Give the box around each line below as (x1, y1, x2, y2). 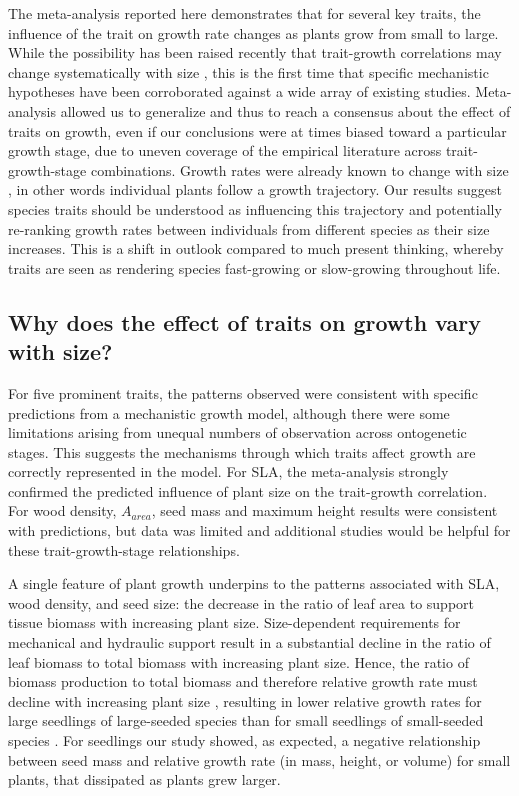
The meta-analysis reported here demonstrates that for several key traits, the (8, 3, 481, 23)
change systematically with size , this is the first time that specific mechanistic (8, 61, 489, 82)
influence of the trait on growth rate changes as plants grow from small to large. (8, 22, 499, 43)
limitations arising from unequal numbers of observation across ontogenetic (8, 422, 467, 443)
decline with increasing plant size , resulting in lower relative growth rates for (8, 690, 482, 711)
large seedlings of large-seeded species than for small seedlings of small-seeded (8, 710, 484, 731)
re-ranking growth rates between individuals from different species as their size (8, 218, 490, 239)
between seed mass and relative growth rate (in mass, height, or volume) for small (8, 749, 511, 770)
